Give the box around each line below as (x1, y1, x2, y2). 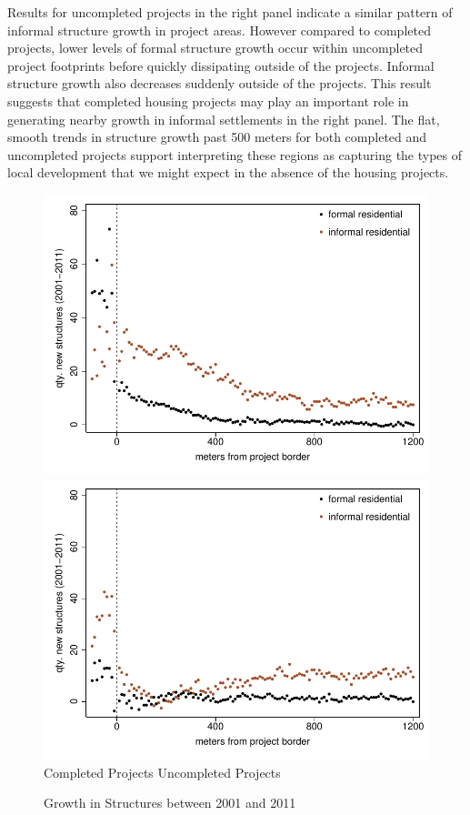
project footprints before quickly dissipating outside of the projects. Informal (7, 55, 435, 75)
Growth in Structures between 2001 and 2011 (44, 793, 296, 812)
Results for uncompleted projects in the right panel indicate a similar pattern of (7, 3, 453, 21)
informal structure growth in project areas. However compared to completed (7, 20, 431, 39)
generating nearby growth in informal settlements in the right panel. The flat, (7, 109, 440, 128)
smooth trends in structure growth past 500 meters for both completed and (7, 127, 427, 146)
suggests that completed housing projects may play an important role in (7, 91, 409, 110)
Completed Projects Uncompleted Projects (44, 762, 281, 781)
